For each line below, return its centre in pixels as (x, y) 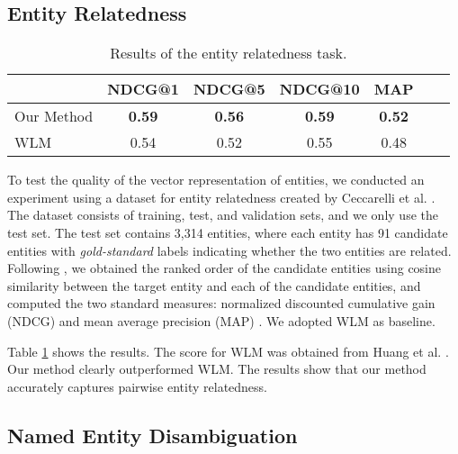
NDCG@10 (319, 89)
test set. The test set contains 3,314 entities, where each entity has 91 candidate (228, 232)
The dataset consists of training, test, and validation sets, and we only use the (223, 215)
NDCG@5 (229, 89)
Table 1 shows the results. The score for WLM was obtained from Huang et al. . (228, 351)
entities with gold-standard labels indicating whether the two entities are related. (229, 250)
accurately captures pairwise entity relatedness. (138, 386)
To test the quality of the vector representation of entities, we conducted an (216, 180)
